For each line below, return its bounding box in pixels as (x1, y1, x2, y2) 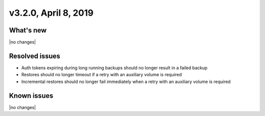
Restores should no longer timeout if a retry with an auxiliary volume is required (21, 72, 182, 78)
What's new (9, 26, 47, 34)
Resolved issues (9, 52, 61, 60)
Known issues (9, 91, 53, 100)
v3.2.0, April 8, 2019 (9, 7, 94, 18)
